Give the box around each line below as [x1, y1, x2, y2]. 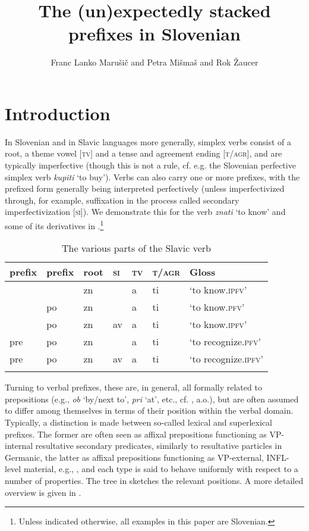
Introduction [5, 101, 111, 125]
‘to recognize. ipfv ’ [190, 352, 263, 366]
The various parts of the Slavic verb [61, 241, 211, 255]
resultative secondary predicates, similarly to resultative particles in [35, 439, 282, 452]
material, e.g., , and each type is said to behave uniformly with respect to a [23, 463, 298, 475]
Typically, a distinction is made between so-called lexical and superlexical [5, 416, 272, 429]
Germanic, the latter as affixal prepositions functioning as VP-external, [5, 451, 264, 463]
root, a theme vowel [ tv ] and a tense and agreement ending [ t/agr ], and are [5, 147, 282, 160]
